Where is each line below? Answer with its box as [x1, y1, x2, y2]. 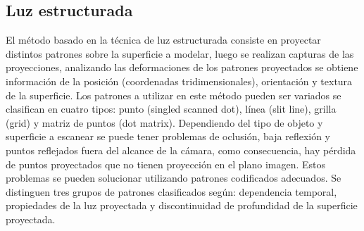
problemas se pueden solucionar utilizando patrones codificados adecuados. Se [6, 170, 341, 185]
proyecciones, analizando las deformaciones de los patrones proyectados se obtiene [6, 60, 358, 75]
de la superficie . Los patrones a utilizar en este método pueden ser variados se [6, 87, 341, 102]
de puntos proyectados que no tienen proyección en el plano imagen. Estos [6, 156, 326, 171]
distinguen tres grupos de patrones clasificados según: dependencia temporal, [6, 184, 337, 199]
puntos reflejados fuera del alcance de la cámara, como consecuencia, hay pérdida [6, 142, 356, 157]
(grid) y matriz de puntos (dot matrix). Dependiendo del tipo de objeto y [6, 115, 323, 130]
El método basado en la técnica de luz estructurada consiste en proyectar [6, 32, 321, 47]
